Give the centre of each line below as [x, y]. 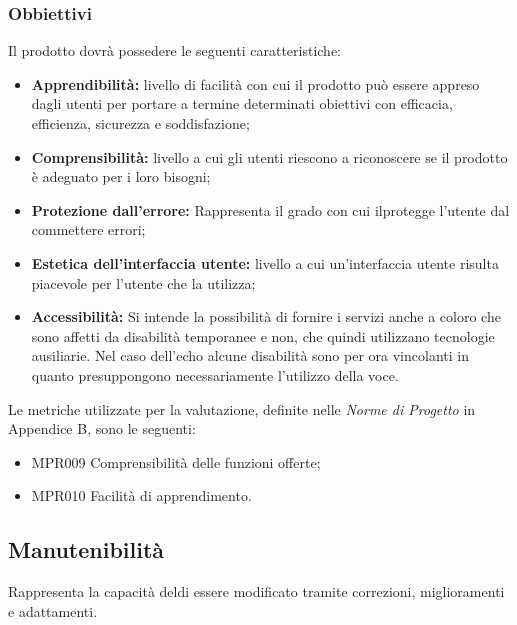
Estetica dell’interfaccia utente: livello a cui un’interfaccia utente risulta [265, 262]
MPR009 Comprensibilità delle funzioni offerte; [176, 461]
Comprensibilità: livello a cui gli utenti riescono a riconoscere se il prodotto [269, 156]
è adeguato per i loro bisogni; [121, 176]
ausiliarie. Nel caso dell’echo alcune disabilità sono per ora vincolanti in [250, 355]
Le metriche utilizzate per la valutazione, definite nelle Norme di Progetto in [242, 408]
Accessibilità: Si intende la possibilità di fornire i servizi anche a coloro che [266, 316]
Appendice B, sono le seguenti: [102, 428]
